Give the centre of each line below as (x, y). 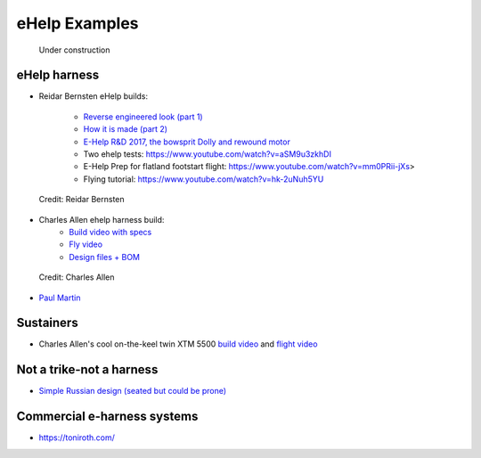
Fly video (86, 244)
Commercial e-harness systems (107, 417)
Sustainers (48, 323)
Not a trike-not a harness (87, 370)
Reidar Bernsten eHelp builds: (94, 96)
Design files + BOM (105, 257)
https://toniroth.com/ (77, 438)
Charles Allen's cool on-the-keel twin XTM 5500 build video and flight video (178, 344)
